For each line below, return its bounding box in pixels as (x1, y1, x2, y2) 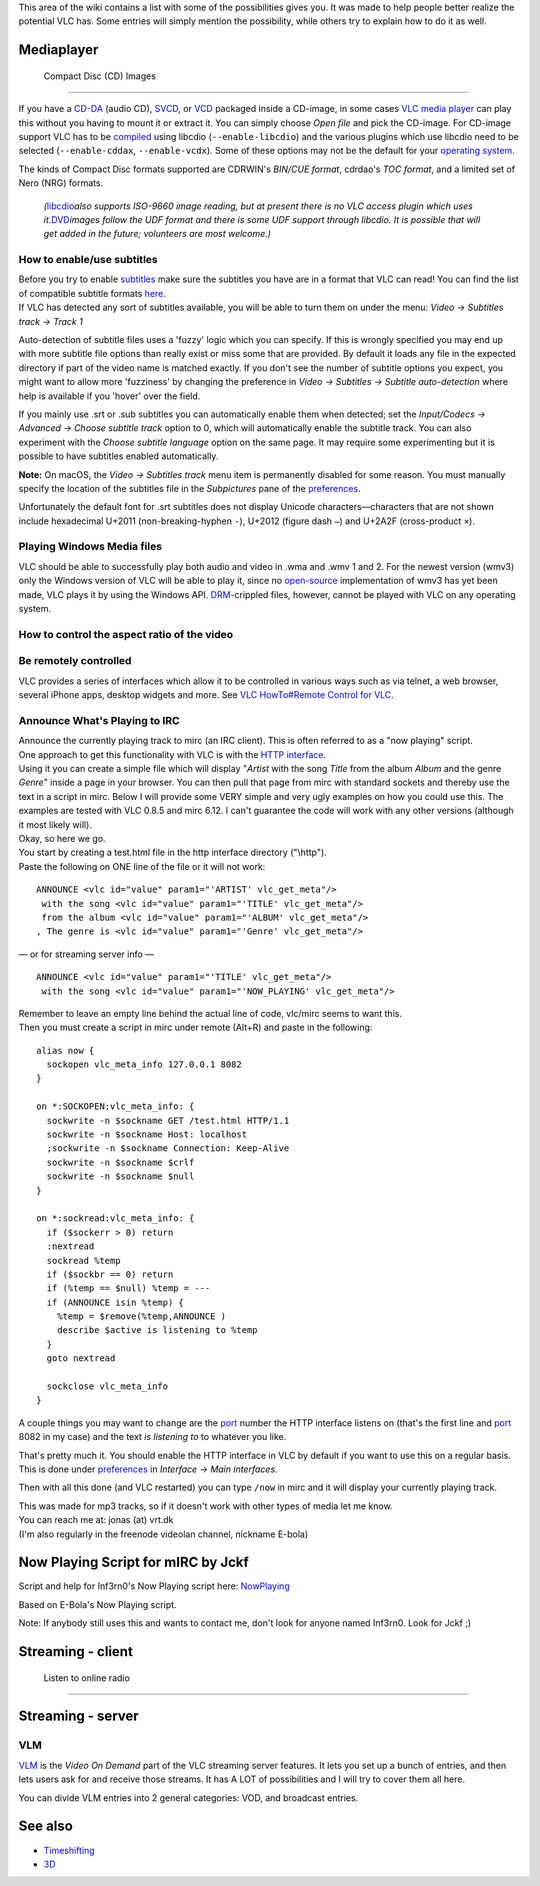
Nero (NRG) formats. (18, 177, 104, 189)
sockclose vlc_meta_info (46, 1381, 169, 1392)
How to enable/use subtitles (18, 253, 159, 267)
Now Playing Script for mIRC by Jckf (18, 1554, 249, 1571)
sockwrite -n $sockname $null (46, 1171, 195, 1182)
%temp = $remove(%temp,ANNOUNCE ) (56, 1311, 227, 1322)
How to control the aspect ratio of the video (18, 627, 234, 641)
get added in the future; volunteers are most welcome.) (43, 228, 272, 240)
